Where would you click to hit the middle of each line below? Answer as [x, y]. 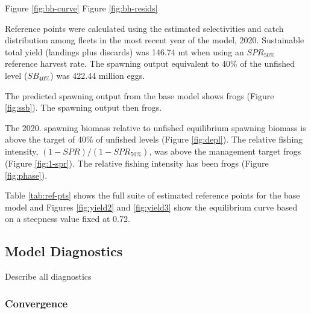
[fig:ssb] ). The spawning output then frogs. [83, 107]
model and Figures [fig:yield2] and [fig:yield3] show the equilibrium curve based [151, 207]
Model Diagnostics [64, 251]
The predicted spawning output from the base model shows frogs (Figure [140, 95]
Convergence [36, 303]
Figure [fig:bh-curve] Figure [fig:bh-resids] [81, 8]
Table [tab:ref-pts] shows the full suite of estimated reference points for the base [152, 195]
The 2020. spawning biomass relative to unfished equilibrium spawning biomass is [155, 127]
